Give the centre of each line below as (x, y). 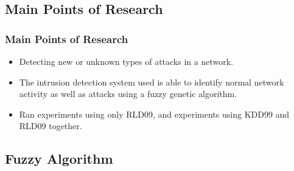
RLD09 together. (51, 126)
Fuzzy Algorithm (59, 159)
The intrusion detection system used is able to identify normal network (152, 82)
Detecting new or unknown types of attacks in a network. (126, 61)
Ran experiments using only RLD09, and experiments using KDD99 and (154, 114)
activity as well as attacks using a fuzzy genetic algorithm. (128, 94)
